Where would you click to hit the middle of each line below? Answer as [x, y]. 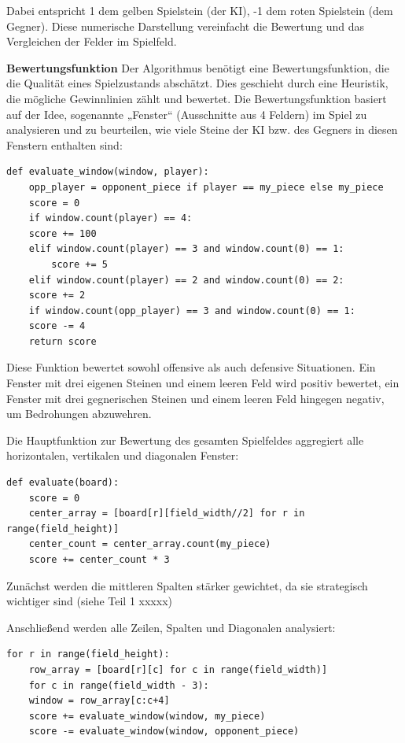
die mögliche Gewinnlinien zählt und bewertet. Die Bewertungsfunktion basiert [197, 98]
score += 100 [63, 233]
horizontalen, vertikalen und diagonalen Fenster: [123, 455]
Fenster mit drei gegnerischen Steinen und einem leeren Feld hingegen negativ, [195, 398]
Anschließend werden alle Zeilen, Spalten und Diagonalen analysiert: [171, 627]
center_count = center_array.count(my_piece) [150, 544]
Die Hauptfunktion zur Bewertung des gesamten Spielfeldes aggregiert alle [185, 440]
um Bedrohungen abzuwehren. [79, 414]
